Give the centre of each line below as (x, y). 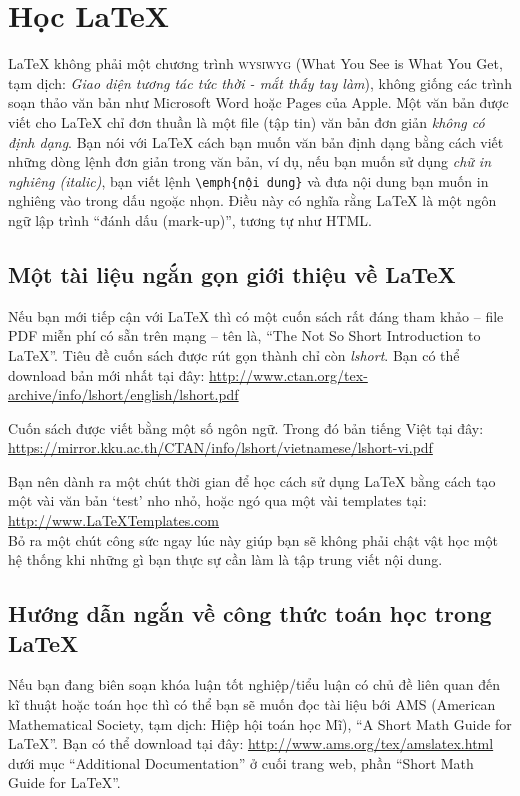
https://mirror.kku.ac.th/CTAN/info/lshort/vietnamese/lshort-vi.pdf (220, 447)
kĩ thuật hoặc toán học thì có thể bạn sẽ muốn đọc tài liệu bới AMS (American (252, 704)
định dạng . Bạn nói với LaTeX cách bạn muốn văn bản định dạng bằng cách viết (256, 141)
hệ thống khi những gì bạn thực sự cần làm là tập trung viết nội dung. (225, 559)
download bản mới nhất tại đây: (106, 374)
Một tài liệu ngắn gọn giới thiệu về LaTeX (232, 273)
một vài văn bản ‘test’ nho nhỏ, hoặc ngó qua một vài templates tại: (217, 500)
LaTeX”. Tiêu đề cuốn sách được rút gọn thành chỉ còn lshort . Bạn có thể (234, 354)
